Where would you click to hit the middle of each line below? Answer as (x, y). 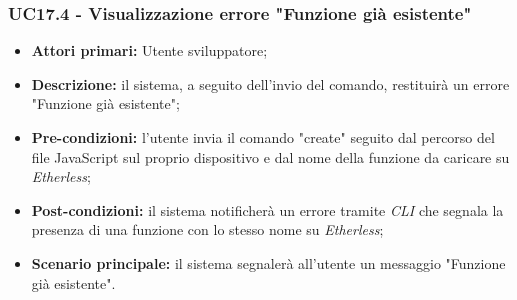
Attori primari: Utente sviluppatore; (149, 50)
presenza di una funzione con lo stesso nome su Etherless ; (207, 229)
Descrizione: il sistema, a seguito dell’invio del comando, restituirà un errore (270, 83)
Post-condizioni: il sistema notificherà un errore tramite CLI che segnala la (267, 209)
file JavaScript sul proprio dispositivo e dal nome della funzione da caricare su (270, 156)
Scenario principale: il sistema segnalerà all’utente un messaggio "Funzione (268, 262)
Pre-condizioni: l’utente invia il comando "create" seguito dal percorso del (263, 137)
